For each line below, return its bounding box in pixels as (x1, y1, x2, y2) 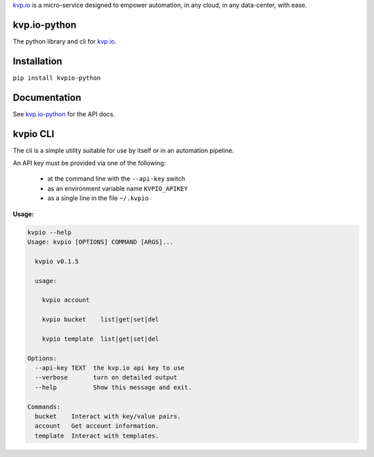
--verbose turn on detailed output (35, 374, 178, 382)
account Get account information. (35, 422, 159, 430)
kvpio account (42, 296, 90, 304)
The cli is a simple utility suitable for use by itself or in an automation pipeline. (12, 146, 235, 154)
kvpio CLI (12, 128, 55, 140)
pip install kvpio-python (12, 73, 101, 82)
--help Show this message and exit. (35, 383, 192, 391)
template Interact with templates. (35, 431, 159, 440)
